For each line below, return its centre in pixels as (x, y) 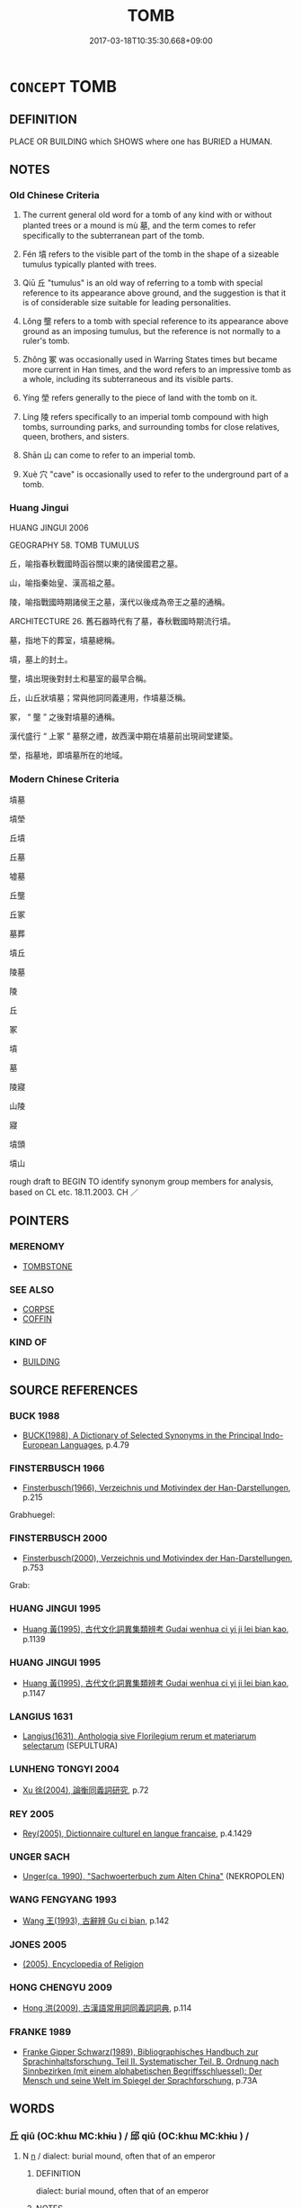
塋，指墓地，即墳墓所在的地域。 (68, 755)
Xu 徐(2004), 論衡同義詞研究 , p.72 (85, 1790)
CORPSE (39, 1309)
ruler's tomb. (46, 341)
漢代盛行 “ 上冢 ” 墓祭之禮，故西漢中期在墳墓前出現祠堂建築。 (124, 736)
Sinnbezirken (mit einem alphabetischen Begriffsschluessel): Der (142, 2071)
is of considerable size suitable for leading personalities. (127, 303)
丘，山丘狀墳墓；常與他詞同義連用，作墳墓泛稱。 (100, 697)
